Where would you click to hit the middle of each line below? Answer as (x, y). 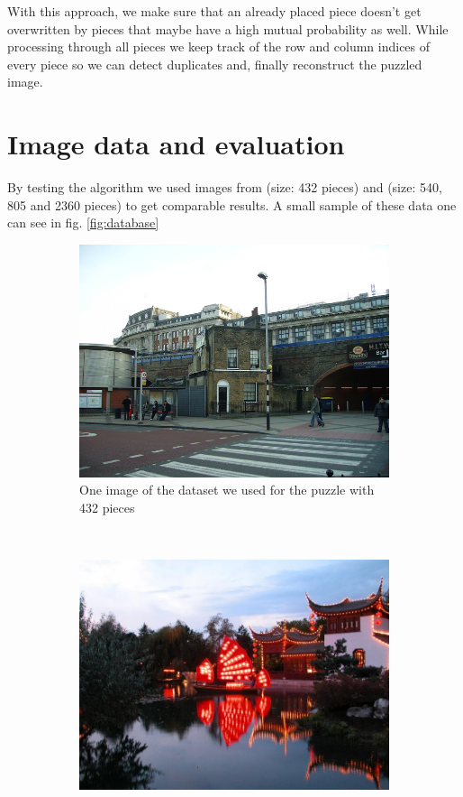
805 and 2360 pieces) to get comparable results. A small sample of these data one (232, 204)
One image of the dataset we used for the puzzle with (227, 490)
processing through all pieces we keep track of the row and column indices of (219, 46)
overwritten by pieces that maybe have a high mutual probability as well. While (228, 28)
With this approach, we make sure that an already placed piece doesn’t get (214, 11)
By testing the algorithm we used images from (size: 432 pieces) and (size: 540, (225, 187)
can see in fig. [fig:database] (83, 222)
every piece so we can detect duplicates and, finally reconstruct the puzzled (215, 64)
